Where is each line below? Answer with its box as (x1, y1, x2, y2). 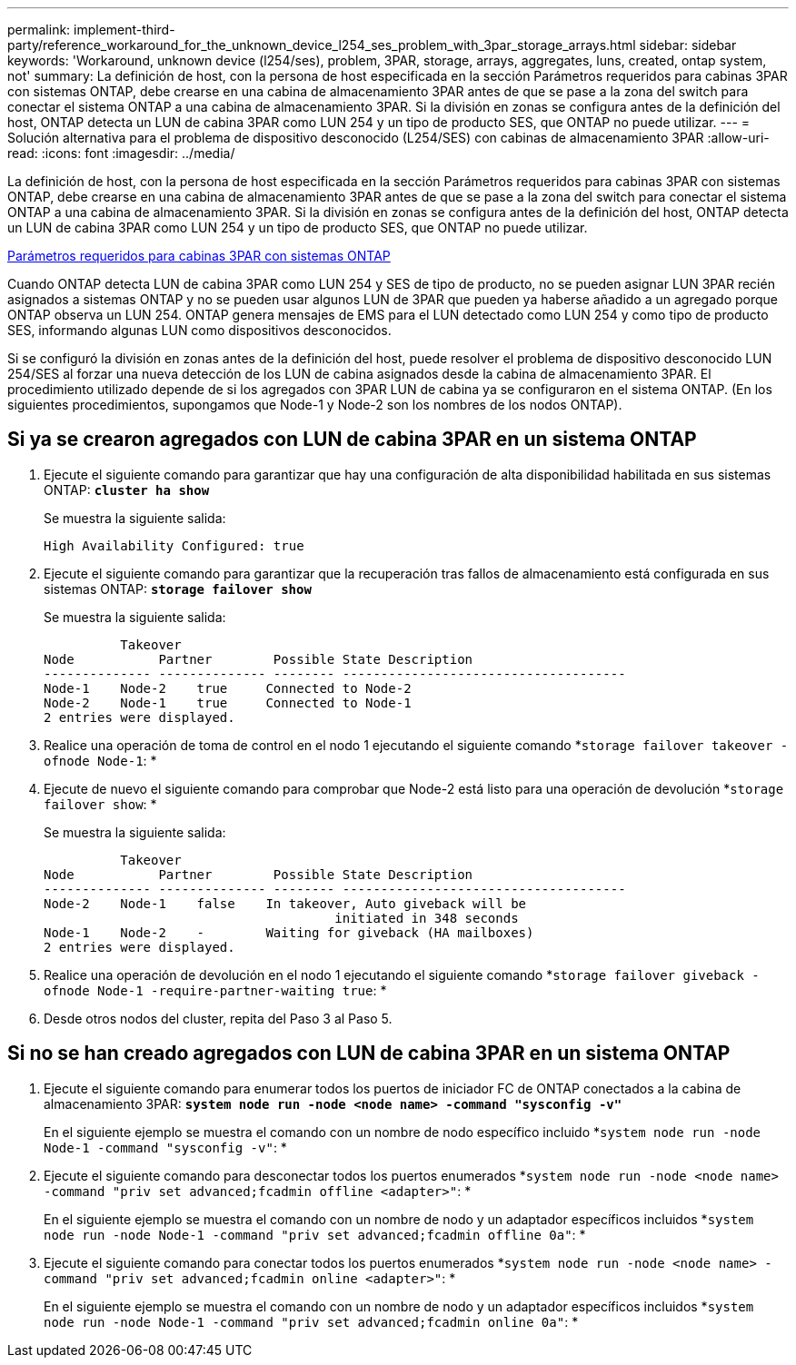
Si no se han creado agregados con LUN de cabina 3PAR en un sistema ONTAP (7, 1042, 731, 1065)
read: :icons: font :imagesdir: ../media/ (7, 145, 235, 161)
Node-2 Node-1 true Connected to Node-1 (44, 695, 412, 710)
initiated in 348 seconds (334, 910, 519, 925)
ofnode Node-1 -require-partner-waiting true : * (44, 982, 387, 998)
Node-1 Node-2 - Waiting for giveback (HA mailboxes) (44, 925, 534, 940)
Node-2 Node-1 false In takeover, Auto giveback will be (44, 895, 527, 911)
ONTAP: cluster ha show (44, 481, 210, 498)
